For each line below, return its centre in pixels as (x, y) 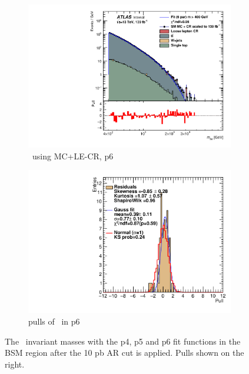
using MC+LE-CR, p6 (73, 156)
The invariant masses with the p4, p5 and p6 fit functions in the (123, 341)
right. (15, 364)
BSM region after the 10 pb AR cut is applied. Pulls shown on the (124, 353)
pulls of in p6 (54, 321)
